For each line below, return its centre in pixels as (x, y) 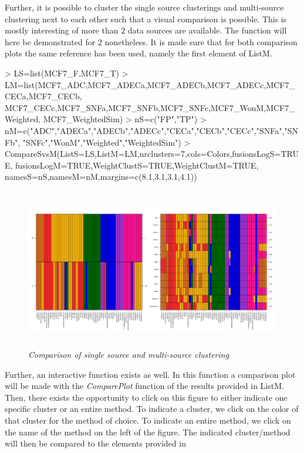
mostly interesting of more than (62, 30)
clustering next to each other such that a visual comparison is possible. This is (146, 19)
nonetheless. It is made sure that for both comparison (201, 41)
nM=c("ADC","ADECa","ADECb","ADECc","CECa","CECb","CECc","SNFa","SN (151, 130)
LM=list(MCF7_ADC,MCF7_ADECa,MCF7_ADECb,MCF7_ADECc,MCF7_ (150, 84)
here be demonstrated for (50, 41)
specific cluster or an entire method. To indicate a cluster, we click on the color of (152, 409)
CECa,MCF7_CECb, (43, 96)
